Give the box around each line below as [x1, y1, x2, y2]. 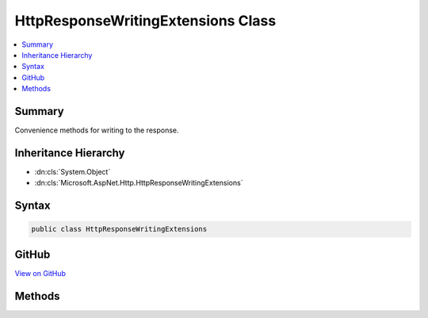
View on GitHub [14, 268, 67, 278]
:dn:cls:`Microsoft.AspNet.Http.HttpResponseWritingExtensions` [34, 178, 243, 188]
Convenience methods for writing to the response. [14, 125, 179, 135]
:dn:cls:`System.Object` [34, 167, 111, 176]
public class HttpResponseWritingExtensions [31, 224, 208, 234]
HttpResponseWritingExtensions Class [14, 12, 277, 29]
